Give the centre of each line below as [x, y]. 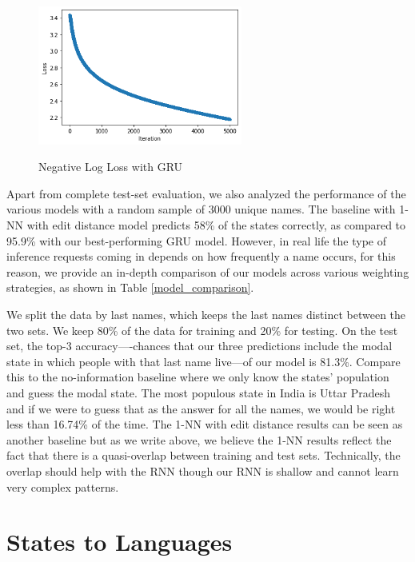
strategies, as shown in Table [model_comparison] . [130, 287]
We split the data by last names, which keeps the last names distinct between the [206, 314]
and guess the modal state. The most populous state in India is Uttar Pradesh [198, 392]
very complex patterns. [63, 486]
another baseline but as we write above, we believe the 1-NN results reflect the [199, 439]
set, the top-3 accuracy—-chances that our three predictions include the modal [200, 346]
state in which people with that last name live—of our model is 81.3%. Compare [204, 361]
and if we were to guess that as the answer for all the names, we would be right [201, 408]
